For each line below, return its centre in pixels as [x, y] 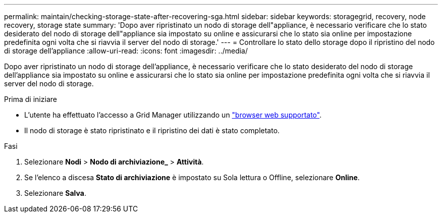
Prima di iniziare [31, 99]
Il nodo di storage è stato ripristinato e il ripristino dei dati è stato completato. [152, 130]
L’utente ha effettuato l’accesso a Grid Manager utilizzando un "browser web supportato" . [173, 115]
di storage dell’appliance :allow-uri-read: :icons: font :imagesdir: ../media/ [126, 51]
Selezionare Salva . [55, 193]
